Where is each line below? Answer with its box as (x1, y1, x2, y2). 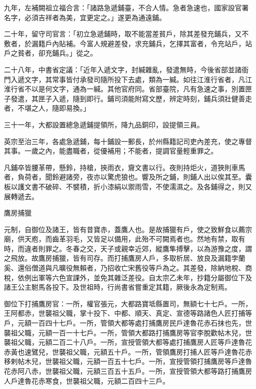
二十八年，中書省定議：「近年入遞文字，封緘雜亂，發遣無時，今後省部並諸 (4, 64, 242, 74)
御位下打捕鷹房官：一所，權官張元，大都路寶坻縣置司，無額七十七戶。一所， (4, 298, 252, 308)
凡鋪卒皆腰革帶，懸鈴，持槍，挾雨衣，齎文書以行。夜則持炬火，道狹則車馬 (4, 162, 245, 172)
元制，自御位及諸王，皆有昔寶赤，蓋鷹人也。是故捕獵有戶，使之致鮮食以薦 (4, 224, 245, 234)
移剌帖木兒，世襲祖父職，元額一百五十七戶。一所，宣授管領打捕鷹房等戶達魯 (4, 356, 252, 366)
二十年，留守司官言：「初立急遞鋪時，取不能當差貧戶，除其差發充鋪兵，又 (4, 29, 242, 39)
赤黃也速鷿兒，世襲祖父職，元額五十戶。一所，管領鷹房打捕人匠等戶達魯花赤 (4, 346, 252, 357)
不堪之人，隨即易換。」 (17, 103, 90, 113)
